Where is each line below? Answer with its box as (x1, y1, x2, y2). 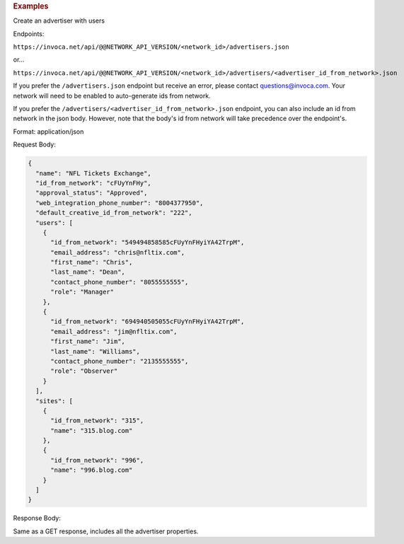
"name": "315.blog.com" (50, 427, 133, 434)
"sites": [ (35, 397, 74, 405)
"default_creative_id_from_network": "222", (35, 209, 192, 217)
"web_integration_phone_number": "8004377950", (35, 199, 204, 207)
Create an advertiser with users (13, 16, 105, 25)
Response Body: (13, 514, 62, 523)
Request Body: (13, 140, 56, 149)
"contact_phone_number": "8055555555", (50, 278, 189, 286)
